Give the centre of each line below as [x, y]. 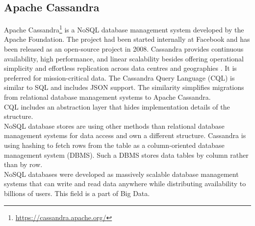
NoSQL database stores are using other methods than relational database [114, 126]
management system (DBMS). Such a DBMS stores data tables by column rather [126, 155]
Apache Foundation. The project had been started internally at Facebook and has [127, 39]
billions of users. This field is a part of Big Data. [77, 193]
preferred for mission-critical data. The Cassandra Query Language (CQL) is [119, 77]
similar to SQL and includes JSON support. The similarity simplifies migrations [124, 87]
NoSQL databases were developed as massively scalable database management [121, 174]
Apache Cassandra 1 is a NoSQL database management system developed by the [124, 29]
